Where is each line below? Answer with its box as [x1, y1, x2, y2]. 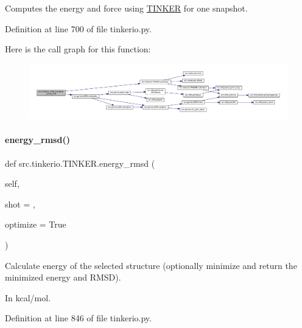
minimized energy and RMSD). [5, 271, 121, 284]
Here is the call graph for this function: [5, 43, 151, 55]
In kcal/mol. [5, 291, 51, 304]
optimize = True [5, 218, 66, 231]
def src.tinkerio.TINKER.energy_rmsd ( [5, 156, 155, 169]
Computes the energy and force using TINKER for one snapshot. [5, 2, 248, 14]
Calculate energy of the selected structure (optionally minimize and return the [5, 259, 297, 271]
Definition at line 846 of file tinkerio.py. [5, 312, 152, 324]
